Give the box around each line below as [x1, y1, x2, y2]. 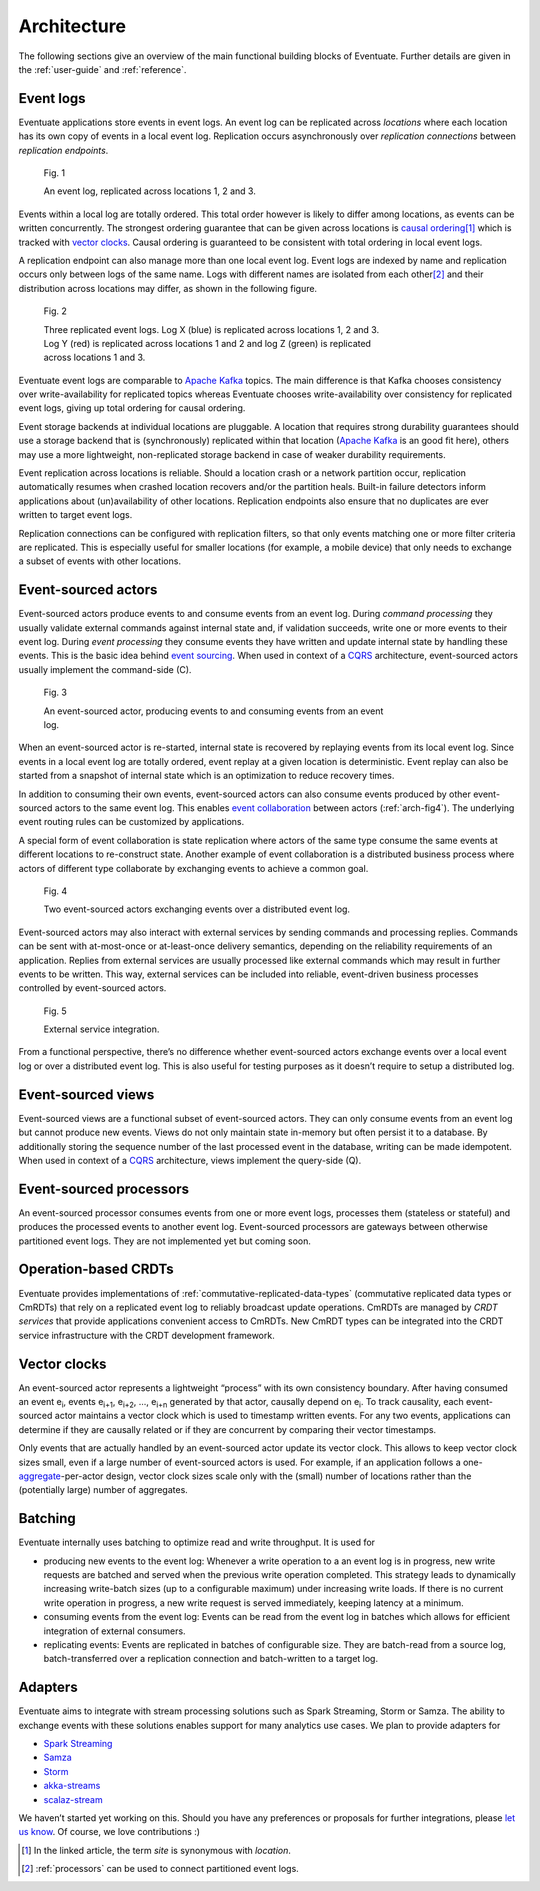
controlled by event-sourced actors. [18, 982, 167, 994]
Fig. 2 [43, 305, 67, 317]
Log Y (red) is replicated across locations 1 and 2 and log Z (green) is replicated [43, 337, 372, 349]
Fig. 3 [43, 686, 67, 699]
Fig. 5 [43, 1005, 67, 1017]
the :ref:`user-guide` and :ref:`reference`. [18, 63, 187, 75]
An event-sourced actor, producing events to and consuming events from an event [43, 705, 384, 717]
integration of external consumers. [43, 1625, 186, 1637]
